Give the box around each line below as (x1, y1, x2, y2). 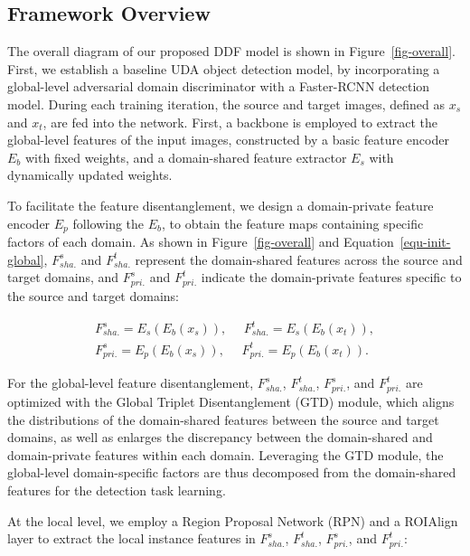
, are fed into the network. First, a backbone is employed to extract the (42, 112, 437, 131)
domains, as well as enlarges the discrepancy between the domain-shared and (7, 428, 433, 447)
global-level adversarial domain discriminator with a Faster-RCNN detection (7, 77, 430, 96)
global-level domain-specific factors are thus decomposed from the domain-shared (7, 463, 456, 482)
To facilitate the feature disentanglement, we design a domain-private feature (7, 195, 434, 214)
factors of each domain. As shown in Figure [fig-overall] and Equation (7, 232, 394, 250)
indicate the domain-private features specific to (201, 268, 462, 287)
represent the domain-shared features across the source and (135, 250, 463, 269)
